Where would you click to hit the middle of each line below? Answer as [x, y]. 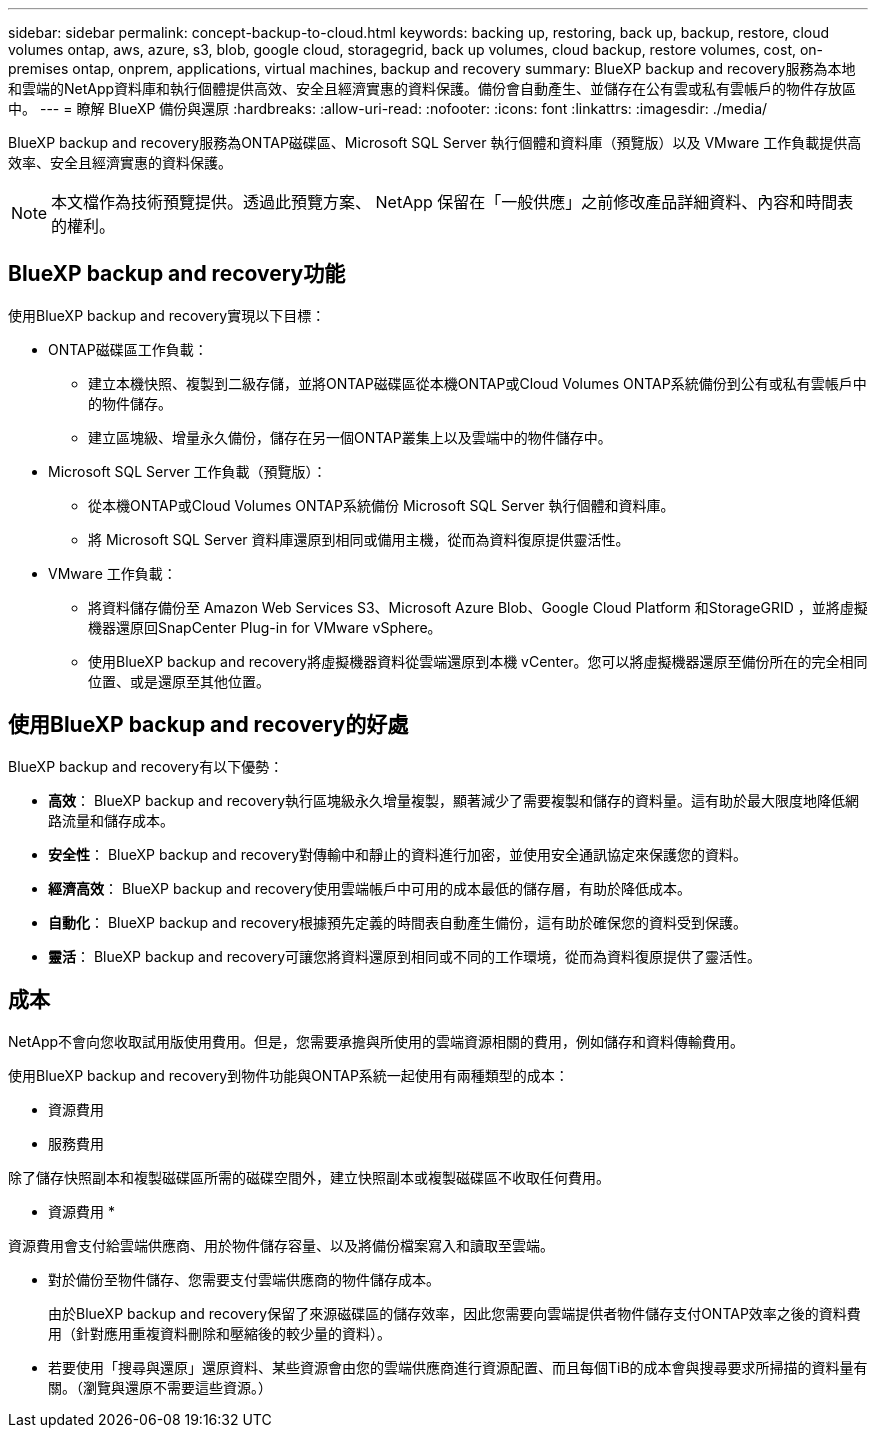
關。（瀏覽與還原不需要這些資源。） [160, 1387]
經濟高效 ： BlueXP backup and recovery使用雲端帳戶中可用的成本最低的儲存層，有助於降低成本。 [370, 888]
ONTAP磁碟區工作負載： [128, 349]
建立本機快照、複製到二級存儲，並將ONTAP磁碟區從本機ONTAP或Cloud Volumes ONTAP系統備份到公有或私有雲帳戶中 [477, 383]
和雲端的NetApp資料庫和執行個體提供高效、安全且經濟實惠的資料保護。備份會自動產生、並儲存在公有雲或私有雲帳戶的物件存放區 [432, 88]
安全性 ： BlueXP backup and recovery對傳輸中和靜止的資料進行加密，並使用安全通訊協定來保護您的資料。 [398, 854]
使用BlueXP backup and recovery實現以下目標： [167, 315]
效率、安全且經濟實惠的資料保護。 [120, 162]
